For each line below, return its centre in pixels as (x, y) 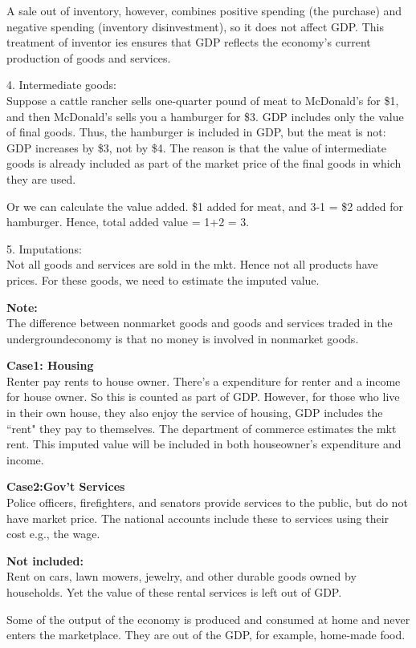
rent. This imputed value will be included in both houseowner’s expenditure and (204, 444)
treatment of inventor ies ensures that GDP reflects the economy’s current (189, 42)
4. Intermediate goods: (62, 85)
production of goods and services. (89, 57)
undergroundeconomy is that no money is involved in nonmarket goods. (183, 338)
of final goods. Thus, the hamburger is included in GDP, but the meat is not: (196, 132)
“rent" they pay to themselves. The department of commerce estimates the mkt (202, 428)
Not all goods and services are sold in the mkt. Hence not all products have (192, 264)
